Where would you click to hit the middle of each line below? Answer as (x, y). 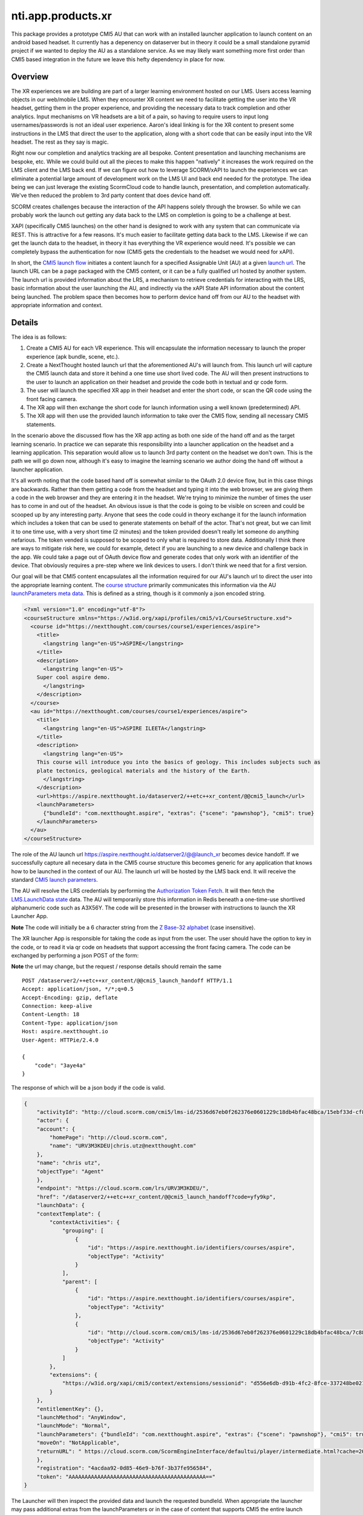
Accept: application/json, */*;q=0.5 (78, 989)
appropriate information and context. (57, 305)
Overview (30, 77)
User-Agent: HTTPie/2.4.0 (60, 1040)
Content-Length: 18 (51, 1014)
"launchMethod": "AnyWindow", (81, 1417)
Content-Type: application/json (70, 1023)
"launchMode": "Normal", (74, 1426)
